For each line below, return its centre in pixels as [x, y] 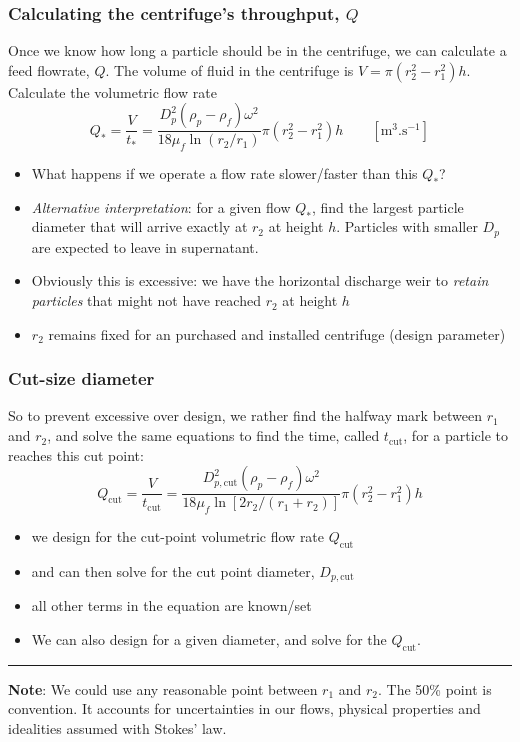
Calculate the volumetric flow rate [112, 91]
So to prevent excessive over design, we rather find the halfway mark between [245, 415]
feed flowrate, [49, 69]
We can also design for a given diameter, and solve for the [209, 638]
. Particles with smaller [407, 226]
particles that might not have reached [146, 300]
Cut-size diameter [81, 378]
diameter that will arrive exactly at [139, 226]
